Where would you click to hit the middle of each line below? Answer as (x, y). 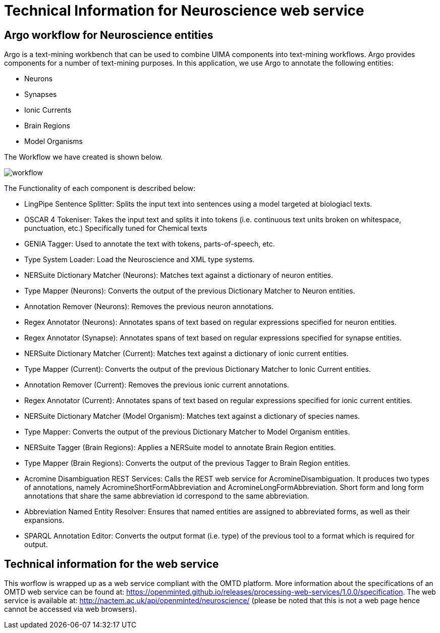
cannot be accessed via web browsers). (71, 609)
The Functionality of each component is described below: (100, 188)
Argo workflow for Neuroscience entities (109, 35)
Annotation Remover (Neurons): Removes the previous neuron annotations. (149, 307)
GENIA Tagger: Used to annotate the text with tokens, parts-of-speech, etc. (150, 244)
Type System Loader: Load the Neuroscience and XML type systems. (140, 260)
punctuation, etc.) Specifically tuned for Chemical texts (116, 228)
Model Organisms (53, 141)
